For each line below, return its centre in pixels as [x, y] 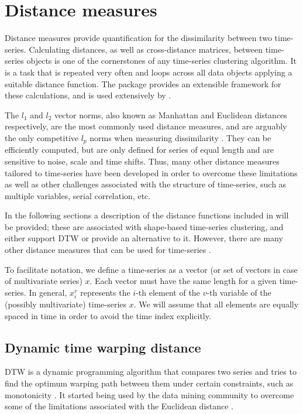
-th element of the [168, 292]
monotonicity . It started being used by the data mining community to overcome [149, 394]
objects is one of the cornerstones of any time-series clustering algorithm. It [162, 61]
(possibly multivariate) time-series [66, 304]
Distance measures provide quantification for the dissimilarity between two [138, 38]
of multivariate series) [44, 281]
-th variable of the [239, 292]
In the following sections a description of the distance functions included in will [147, 215]
